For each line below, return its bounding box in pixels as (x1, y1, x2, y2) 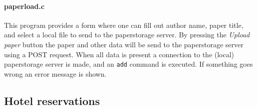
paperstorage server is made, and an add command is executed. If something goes (4, 59, 253, 69)
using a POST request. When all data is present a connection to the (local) (4, 49, 235, 59)
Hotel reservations (4, 93, 100, 108)
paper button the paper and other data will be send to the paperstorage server (4, 39, 244, 49)
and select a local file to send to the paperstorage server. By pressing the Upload (4, 29, 250, 40)
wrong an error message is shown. (4, 68, 107, 79)
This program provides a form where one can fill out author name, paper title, (4, 19, 244, 30)
